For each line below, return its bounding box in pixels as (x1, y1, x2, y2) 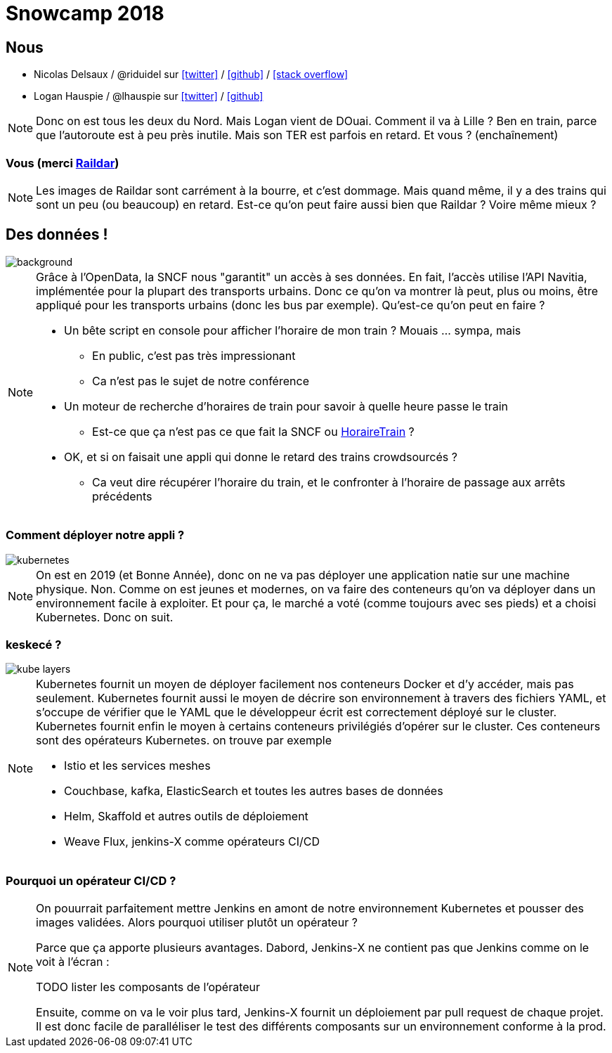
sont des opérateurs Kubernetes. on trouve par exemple (36, 733, 332, 748)
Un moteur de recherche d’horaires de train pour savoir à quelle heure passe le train (64, 399, 509, 413)
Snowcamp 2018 (6, 1, 164, 25)
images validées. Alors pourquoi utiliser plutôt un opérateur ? (36, 915, 358, 930)
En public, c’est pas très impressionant (92, 348, 296, 363)
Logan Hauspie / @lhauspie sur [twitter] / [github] (34, 90, 263, 103)
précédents (92, 489, 152, 503)
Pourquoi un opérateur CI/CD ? (6, 873, 176, 888)
